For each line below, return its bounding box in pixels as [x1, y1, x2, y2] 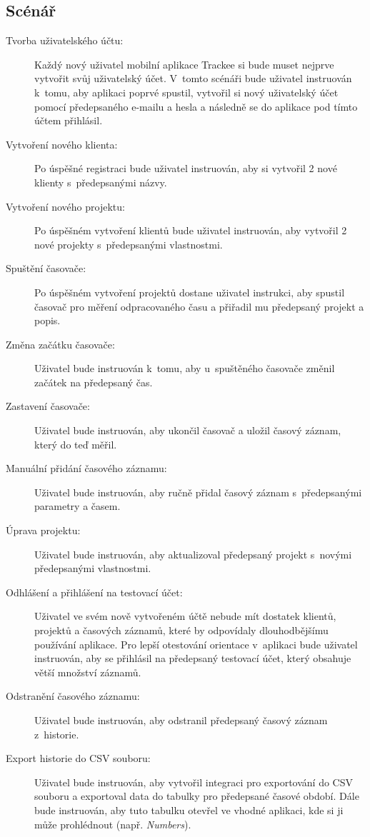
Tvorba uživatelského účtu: [6, 33, 124, 48]
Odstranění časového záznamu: [6, 688, 140, 703]
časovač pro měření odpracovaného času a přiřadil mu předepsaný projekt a [34, 299, 364, 314]
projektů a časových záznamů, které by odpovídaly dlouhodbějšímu [34, 623, 329, 638]
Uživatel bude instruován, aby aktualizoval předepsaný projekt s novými [34, 546, 352, 561]
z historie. [34, 726, 79, 741]
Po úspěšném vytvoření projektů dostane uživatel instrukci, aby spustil [34, 284, 345, 299]
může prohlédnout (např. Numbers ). [34, 816, 191, 831]
